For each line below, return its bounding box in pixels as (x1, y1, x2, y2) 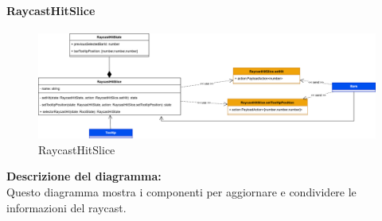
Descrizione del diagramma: (6, 168, 162, 184)
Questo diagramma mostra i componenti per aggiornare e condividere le (6, 184, 357, 200)
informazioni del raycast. (6, 199, 127, 215)
